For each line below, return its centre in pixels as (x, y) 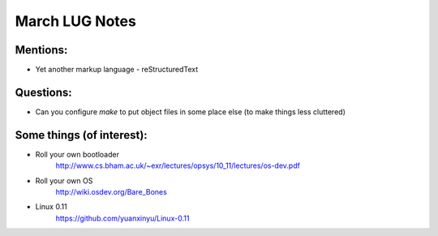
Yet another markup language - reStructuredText (117, 70)
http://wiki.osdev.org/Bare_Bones (112, 192)
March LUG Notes (76, 21)
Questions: (43, 92)
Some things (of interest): (81, 135)
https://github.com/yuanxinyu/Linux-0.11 (122, 218)
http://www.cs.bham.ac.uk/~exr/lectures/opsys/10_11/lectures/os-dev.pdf (178, 165)
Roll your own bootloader (77, 154)
